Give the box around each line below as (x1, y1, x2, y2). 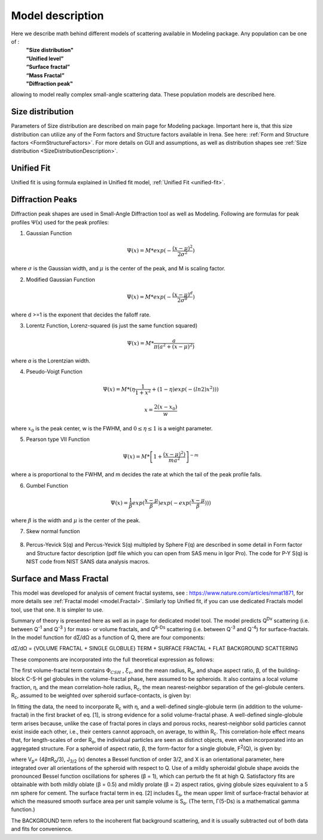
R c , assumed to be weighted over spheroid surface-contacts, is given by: (11, 692, 191, 701)
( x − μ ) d (172, 290, 193, 298)
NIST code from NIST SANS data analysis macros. (26, 558, 150, 565)
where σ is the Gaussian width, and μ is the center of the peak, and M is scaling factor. (11, 265, 226, 272)
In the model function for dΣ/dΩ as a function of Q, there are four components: (11, 634, 205, 641)
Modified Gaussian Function (26, 276, 96, 283)
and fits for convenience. (11, 826, 73, 833)
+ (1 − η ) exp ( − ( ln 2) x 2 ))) (151, 385, 219, 392)
